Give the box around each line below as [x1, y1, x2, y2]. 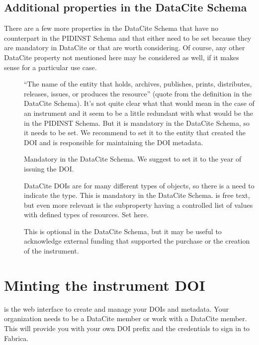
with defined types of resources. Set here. [24, 209, 149, 220]
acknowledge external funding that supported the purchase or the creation [24, 236, 250, 246]
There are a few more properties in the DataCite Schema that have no [4, 23, 218, 33]
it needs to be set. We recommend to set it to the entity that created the [24, 127, 246, 138]
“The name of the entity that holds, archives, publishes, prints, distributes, [24, 79, 252, 89]
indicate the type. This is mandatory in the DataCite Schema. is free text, [24, 190, 250, 200]
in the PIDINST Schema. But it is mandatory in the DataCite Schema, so [24, 117, 250, 128]
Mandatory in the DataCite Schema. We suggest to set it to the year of [24, 154, 242, 164]
